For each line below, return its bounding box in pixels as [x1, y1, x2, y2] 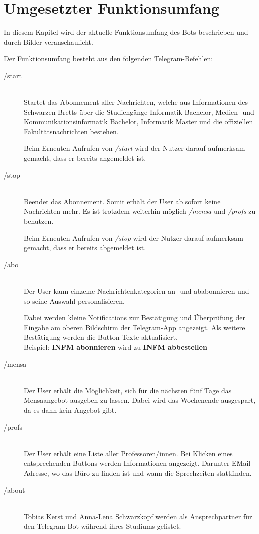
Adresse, [24, 467, 49, 478]
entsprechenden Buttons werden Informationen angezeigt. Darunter [24, 458, 230, 468]
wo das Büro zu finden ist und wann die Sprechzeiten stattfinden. [51, 467, 252, 478]
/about [4, 484, 25, 495]
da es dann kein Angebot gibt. [24, 404, 117, 415]
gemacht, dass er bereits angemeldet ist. [24, 153, 146, 163]
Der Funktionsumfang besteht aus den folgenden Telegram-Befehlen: [4, 53, 213, 64]
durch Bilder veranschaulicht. [4, 36, 93, 47]
